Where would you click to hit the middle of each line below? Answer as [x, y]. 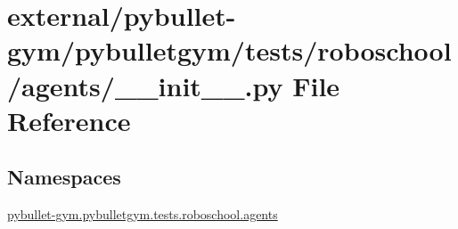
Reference [69, 120]
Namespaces [64, 177]
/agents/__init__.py [145, 85]
